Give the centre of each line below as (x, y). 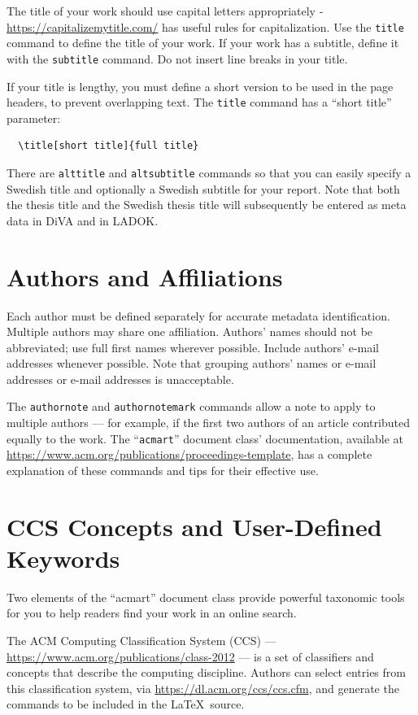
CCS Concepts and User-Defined (194, 526)
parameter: (34, 118)
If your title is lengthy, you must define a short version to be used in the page (200, 86)
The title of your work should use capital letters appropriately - (165, 11)
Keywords (63, 558)
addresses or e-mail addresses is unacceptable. (120, 379)
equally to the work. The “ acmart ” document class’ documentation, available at (205, 438)
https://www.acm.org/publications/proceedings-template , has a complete (189, 454)
